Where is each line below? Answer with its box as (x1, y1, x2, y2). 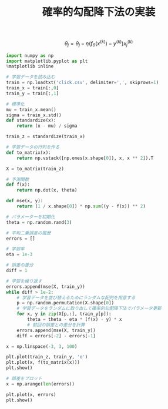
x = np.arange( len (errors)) (6, 381, 75, 387)
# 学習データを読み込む (6, 74, 56, 80)
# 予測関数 (6, 176, 29, 182)
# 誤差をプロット (6, 376, 42, 382)
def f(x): (6, 182, 31, 188)
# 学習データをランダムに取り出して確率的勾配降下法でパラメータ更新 (16, 306, 162, 311)
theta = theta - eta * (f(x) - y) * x (27, 317, 122, 323)
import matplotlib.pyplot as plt (6, 58, 88, 64)
